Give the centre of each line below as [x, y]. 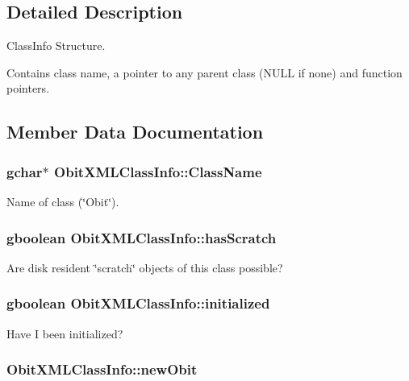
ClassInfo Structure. [56, 46]
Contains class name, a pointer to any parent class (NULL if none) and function [204, 72]
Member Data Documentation [135, 132]
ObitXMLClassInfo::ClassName [158, 171]
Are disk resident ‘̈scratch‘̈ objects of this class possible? [145, 267]
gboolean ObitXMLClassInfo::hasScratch [142, 237]
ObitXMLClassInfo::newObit [102, 369]
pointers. [28, 88]
